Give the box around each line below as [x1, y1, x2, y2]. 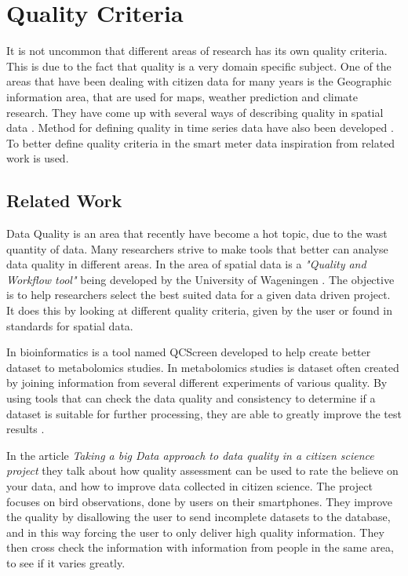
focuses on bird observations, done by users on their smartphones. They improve [6, 493, 393, 509]
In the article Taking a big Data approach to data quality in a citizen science [6, 447, 374, 463]
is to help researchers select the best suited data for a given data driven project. [6, 286, 391, 303]
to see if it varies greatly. [6, 554, 126, 571]
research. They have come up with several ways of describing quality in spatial [6, 104, 384, 120]
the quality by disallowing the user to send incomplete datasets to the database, [6, 509, 391, 525]
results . [6, 421, 45, 437]
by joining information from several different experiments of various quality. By [6, 374, 388, 391]
